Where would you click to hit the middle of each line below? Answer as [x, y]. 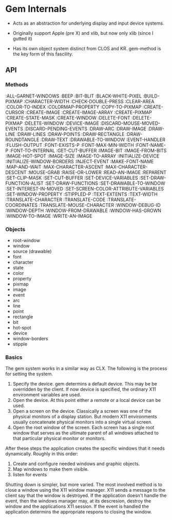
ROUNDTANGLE [22, 140]
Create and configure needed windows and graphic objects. [76, 464]
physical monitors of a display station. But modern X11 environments [85, 417]
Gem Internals [36, 9]
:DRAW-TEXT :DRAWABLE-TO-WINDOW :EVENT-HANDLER [103, 140]
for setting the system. [29, 374]
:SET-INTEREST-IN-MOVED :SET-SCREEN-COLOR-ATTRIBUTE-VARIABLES [85, 188]
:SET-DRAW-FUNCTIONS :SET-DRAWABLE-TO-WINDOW [105, 183]
